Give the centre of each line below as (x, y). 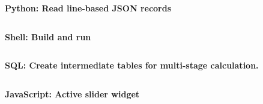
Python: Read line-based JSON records (88, 8)
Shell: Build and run (48, 36)
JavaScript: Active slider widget (72, 93)
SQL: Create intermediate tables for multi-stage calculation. (132, 65)
